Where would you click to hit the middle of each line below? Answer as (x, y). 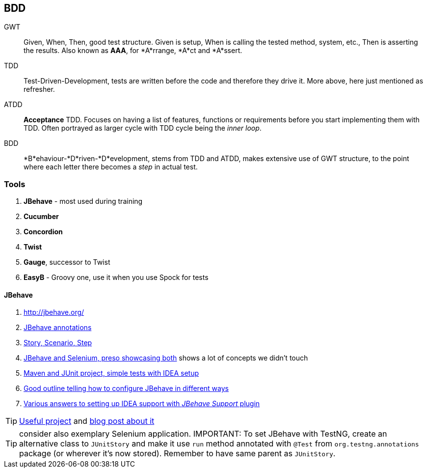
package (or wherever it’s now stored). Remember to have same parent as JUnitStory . (177, 454)
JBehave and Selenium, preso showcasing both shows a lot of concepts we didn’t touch (166, 358)
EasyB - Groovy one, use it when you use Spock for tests (116, 278)
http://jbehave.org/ (54, 312)
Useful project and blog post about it (87, 421)
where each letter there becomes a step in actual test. (111, 167)
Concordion (43, 232)
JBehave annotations (58, 328)
